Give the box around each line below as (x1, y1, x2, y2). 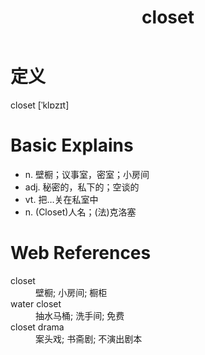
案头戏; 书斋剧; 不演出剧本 (35, 332, 143, 345)
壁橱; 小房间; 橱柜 (35, 286, 108, 298)
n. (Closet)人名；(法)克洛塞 (24, 206, 137, 218)
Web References (10, 242, 152, 265)
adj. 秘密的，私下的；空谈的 (24, 181, 140, 193)
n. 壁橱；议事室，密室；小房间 (24, 168, 150, 180)
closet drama (10, 321, 65, 333)
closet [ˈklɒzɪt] (10, 99, 70, 111)
